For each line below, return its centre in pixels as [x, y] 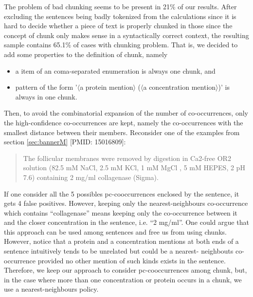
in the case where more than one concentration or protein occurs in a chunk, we [123, 279]
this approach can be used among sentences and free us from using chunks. [115, 231]
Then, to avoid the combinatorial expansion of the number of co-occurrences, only [126, 113]
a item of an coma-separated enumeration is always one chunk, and [115, 70]
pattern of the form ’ [46, 87]
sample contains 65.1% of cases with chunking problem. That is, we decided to [121, 45]
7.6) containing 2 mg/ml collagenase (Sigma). [91, 177]
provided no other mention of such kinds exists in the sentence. [132, 260]
